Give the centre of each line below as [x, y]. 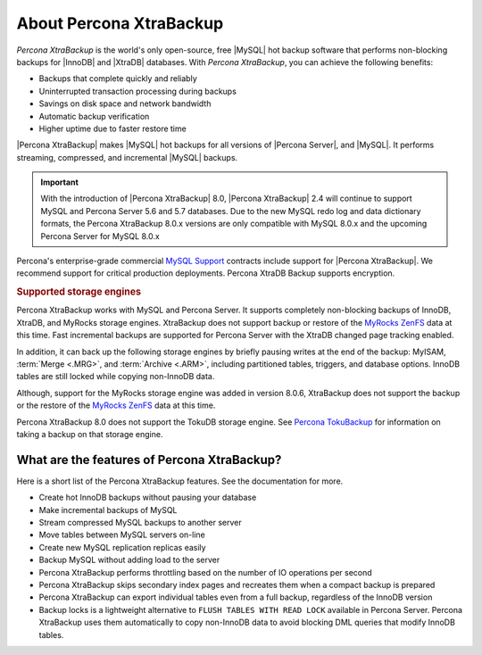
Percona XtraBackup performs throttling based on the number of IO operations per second [205, 572]
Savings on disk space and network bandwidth [125, 104]
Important [60, 182]
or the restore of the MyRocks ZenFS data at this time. [116, 405]
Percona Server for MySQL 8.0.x [100, 236]
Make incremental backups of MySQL [108, 510]
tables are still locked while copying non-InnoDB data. [116, 377]
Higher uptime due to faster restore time [112, 129]
